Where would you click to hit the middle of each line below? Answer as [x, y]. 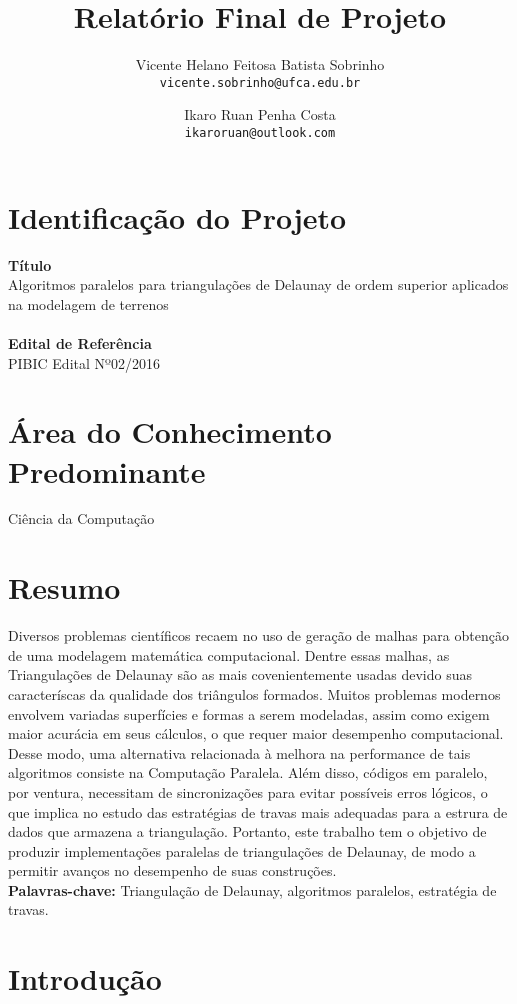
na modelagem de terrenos [88, 303]
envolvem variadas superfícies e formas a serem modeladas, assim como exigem [249, 713]
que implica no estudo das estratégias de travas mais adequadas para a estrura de [258, 811]
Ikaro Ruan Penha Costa [260, 114]
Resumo [64, 587]
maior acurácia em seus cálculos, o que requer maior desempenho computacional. [256, 733]
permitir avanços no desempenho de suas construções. [172, 870]
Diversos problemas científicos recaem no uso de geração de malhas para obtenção [258, 635]
